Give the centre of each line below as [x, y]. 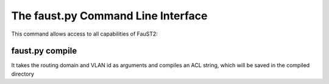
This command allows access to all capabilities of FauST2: [85, 34]
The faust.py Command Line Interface [109, 16]
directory [23, 74]
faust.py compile [44, 51]
